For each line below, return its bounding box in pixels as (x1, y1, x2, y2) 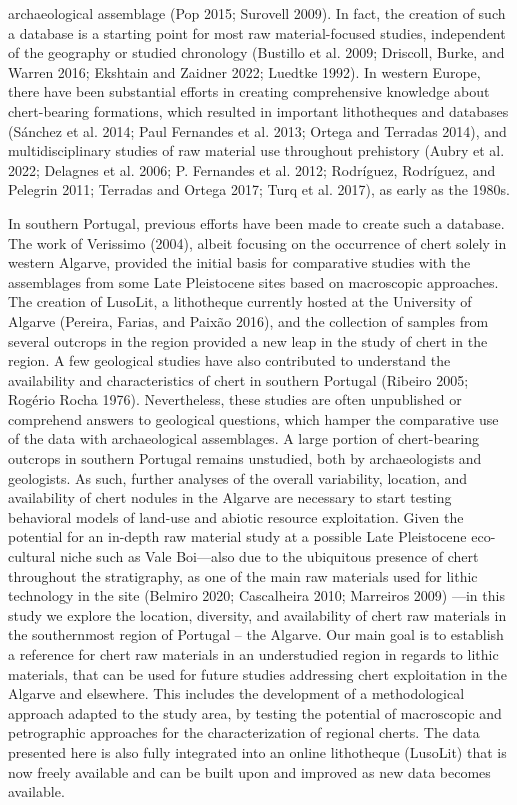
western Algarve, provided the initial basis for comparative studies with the (8, 252, 471, 273)
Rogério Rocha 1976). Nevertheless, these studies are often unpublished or (8, 389, 462, 410)
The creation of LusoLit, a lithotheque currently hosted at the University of (8, 291, 472, 312)
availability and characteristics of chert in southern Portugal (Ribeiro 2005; (8, 369, 469, 390)
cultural (8, 546, 56, 567)
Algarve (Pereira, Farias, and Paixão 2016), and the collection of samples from (8, 310, 489, 331)
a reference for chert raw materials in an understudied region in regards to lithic (8, 644, 499, 664)
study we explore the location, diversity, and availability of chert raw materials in (8, 604, 507, 625)
